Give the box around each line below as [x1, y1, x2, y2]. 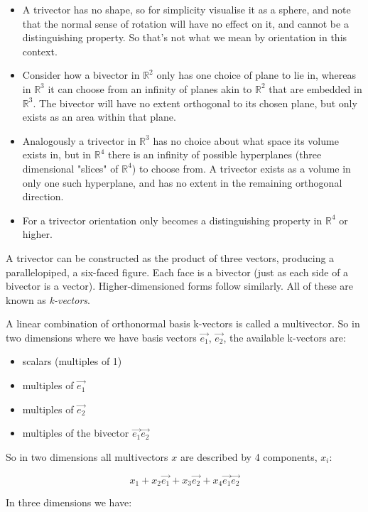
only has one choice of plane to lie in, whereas [156, 67, 356, 82]
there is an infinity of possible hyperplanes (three [107, 147, 322, 162]
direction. [22, 189, 64, 204]
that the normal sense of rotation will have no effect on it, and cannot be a [22, 16, 349, 31]
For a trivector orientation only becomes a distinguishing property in [22, 212, 323, 227]
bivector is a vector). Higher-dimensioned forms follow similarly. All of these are [6, 278, 354, 293]
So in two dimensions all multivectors [6, 449, 168, 464]
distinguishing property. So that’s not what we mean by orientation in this [22, 30, 347, 45]
